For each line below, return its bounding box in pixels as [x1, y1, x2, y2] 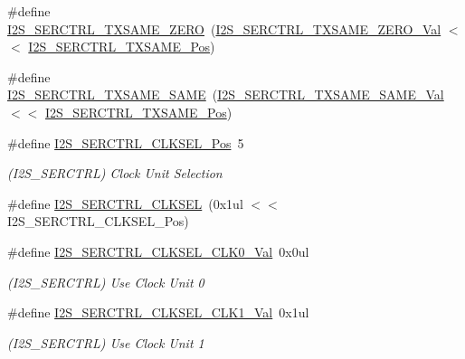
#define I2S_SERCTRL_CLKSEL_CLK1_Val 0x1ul [7, 303, 309, 322]
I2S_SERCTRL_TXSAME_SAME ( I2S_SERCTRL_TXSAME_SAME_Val [7, 85, 444, 104]
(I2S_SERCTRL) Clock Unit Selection [7, 164, 223, 183]
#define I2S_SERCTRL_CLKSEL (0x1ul [7, 194, 243, 213]
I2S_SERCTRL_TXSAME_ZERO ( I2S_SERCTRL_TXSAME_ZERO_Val [7, 19, 441, 38]
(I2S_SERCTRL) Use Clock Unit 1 [7, 333, 204, 352]
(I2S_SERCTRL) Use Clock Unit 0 [7, 272, 204, 291]
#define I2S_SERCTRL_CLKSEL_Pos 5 [7, 133, 244, 152]
